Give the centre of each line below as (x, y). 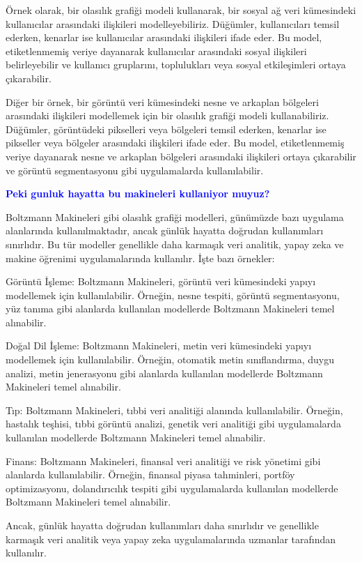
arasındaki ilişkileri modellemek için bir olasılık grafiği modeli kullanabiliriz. (167, 115)
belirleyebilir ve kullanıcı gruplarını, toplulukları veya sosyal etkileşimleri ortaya (176, 64)
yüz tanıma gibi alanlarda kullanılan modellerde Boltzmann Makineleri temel (170, 309)
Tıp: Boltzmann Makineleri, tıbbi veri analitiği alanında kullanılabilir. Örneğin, (174, 410)
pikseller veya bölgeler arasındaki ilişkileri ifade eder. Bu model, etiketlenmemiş (175, 143)
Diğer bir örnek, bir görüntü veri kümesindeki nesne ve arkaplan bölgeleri (162, 101)
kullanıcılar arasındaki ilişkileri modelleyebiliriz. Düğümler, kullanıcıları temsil (173, 23)
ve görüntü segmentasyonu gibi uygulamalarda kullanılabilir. (135, 170)
